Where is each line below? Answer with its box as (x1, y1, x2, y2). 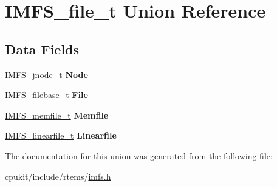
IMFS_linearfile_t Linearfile (5, 129, 117, 142)
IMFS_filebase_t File (5, 88, 88, 101)
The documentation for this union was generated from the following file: (5, 149, 273, 162)
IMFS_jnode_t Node (5, 68, 88, 80)
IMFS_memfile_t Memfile (5, 108, 109, 121)
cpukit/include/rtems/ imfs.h (5, 169, 111, 182)
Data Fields (5, 39, 80, 58)
